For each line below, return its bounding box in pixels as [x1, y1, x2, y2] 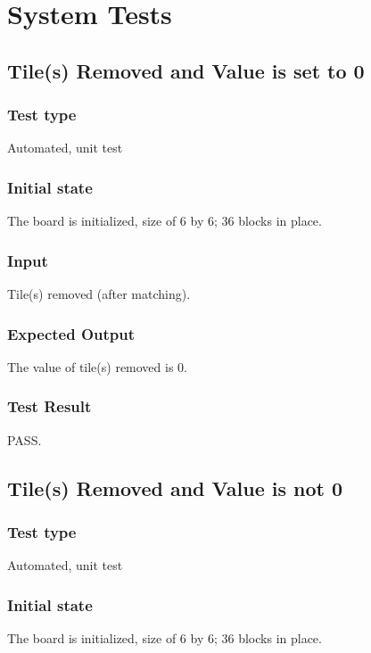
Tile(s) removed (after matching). [7, 285, 191, 302]
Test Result [7, 395, 92, 417]
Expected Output [7, 322, 136, 344]
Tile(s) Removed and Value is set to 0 [7, 56, 365, 84]
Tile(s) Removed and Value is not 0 [7, 474, 343, 501]
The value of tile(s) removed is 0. [7, 357, 187, 376]
